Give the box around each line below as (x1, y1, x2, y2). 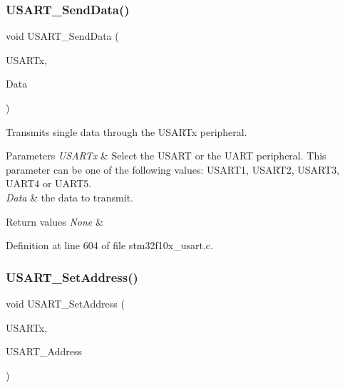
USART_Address (6, 344, 82, 359)
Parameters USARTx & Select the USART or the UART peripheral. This (6, 148, 326, 163)
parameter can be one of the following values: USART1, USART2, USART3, (6, 162, 340, 177)
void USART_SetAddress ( (6, 295, 125, 310)
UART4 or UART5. (6, 176, 92, 191)
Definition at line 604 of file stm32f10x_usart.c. (6, 238, 213, 253)
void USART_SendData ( (6, 28, 119, 43)
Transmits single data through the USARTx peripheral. (6, 124, 247, 139)
